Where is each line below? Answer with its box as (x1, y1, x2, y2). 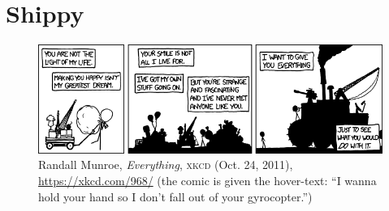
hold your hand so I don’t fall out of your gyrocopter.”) (38, 188, 313, 205)
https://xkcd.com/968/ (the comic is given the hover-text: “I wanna (38, 171, 377, 188)
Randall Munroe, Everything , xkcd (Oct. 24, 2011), (38, 156, 293, 173)
